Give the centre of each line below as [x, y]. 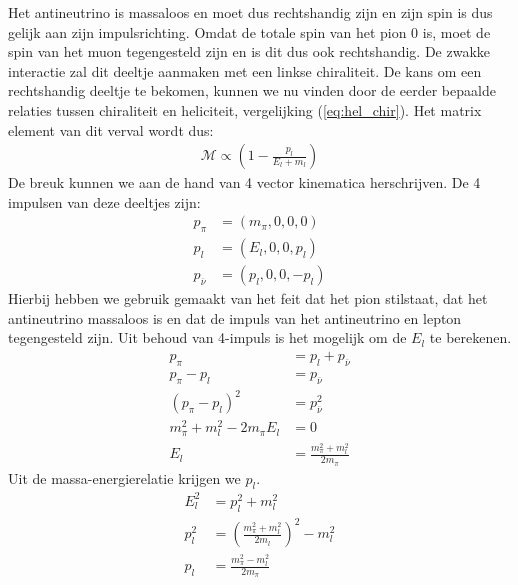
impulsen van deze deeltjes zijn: [104, 201]
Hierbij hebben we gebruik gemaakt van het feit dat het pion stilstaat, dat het [248, 298]
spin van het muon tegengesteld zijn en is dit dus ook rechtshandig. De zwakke [249, 51]
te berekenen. [470, 337]
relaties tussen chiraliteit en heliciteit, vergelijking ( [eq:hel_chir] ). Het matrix [245, 109]
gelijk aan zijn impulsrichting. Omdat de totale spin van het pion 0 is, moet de [249, 31]
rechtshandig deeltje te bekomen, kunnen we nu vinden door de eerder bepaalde [252, 90]
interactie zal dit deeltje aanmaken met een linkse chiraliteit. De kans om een [245, 70]
